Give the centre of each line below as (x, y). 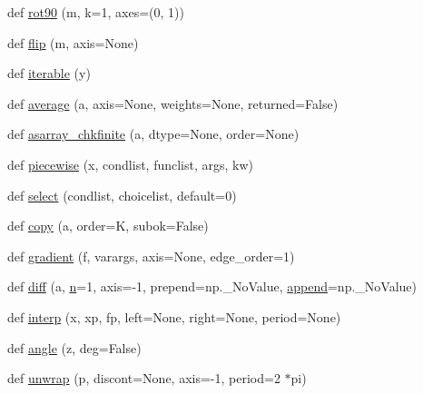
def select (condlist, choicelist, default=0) (122, 195)
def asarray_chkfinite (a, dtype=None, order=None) (153, 134)
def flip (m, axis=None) (73, 42)
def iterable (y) (49, 73)
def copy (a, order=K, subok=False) (108, 226)
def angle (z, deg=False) (74, 347)
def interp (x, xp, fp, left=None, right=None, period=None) (174, 316)
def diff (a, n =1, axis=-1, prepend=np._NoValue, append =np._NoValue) (212, 286)
